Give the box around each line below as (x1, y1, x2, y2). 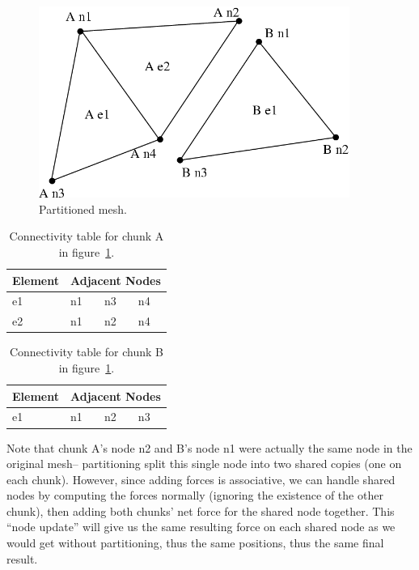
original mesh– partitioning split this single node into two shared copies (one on (6, 455, 402, 472)
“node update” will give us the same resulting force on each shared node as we (6, 518, 396, 535)
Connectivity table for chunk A (9, 228, 164, 245)
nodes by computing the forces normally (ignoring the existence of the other (6, 487, 383, 504)
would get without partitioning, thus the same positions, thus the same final (6, 534, 384, 551)
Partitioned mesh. (39, 200, 127, 217)
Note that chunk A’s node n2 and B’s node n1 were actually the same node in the (6, 439, 413, 456)
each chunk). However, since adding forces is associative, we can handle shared (6, 470, 396, 487)
